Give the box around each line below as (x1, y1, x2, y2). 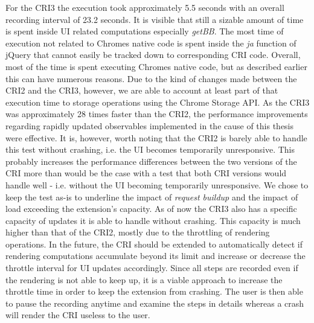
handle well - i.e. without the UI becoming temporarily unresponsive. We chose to (5, 178, 309, 191)
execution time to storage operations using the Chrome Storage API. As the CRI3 (5, 95, 310, 108)
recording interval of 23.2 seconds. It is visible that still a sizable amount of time (5, 13, 304, 25)
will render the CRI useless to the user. (5, 309, 150, 321)
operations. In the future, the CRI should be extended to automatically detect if (5, 237, 303, 250)
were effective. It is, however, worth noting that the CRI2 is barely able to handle (5, 131, 307, 144)
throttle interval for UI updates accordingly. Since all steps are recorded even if (5, 261, 298, 274)
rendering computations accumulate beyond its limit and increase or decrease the (5, 249, 306, 262)
